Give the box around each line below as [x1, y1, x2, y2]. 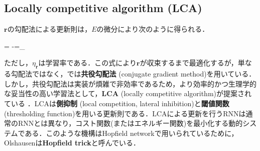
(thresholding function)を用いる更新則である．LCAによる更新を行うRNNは [4, 108, 246, 118]
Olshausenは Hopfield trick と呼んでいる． [4, 137, 140, 148]
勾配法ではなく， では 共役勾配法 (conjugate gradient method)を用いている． [11, 68, 256, 79]
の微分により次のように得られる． [96, 24, 209, 34]
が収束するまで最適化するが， [140, 57, 238, 68]
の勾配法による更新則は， [7, 24, 92, 34]
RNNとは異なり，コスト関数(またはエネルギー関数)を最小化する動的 [18, 118, 243, 128]
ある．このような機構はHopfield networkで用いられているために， [25, 127, 238, 138]
